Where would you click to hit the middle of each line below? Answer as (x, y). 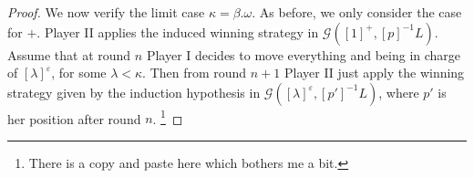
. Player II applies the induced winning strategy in (178, 31)
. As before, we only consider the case (357, 12)
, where (399, 92)
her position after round (74, 118)
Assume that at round (69, 54)
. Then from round (195, 73)
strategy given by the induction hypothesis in (134, 92)
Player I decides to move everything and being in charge (304, 54)
